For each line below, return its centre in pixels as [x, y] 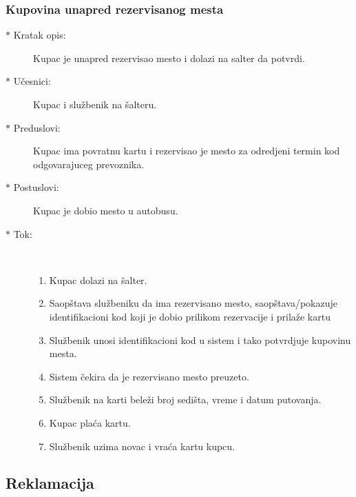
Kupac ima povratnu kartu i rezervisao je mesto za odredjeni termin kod [187, 151]
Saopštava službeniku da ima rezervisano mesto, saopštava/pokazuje [193, 303]
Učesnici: [32, 81]
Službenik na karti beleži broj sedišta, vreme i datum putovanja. [185, 399]
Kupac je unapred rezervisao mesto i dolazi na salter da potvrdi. [169, 58]
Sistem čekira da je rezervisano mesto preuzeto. [149, 376]
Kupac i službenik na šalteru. [95, 104]
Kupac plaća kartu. [90, 422]
